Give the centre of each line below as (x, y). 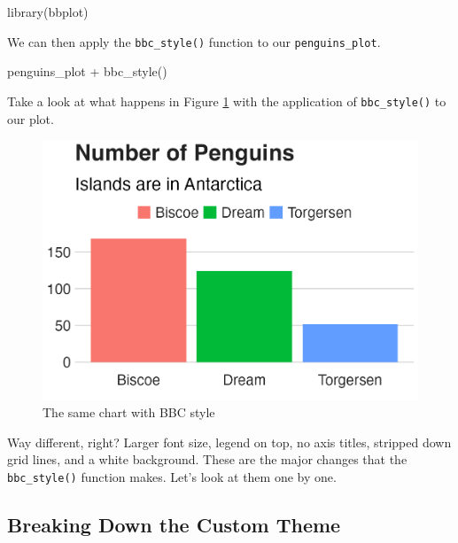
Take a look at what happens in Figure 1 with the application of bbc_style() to (227, 101)
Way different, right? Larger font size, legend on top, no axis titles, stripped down (229, 442)
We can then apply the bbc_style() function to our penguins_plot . (194, 41)
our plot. (31, 118)
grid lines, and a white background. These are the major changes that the (207, 459)
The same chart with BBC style (129, 412)
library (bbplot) (48, 12)
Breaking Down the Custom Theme (174, 525)
